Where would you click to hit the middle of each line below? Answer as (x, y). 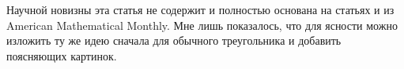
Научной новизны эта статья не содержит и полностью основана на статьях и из (200, 9)
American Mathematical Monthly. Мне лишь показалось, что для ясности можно (202, 25)
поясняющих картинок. (62, 55)
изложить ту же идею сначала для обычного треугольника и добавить (174, 40)
